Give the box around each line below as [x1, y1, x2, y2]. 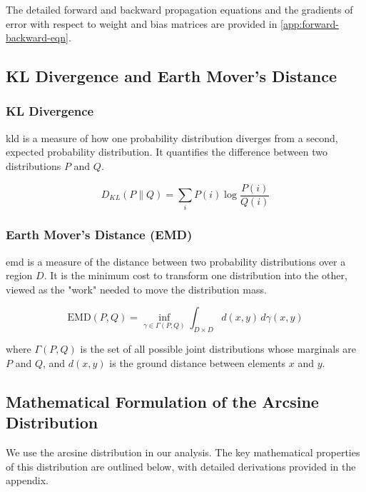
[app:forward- [280, 16, 339, 31]
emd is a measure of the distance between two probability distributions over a [6, 253, 346, 268]
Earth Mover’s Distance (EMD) [6, 226, 193, 244]
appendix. [6, 473, 49, 488]
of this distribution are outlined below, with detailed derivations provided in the [6, 458, 356, 473]
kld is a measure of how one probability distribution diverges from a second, [6, 130, 338, 145]
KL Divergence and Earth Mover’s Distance [6, 65, 337, 87]
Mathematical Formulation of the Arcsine [6, 390, 319, 412]
